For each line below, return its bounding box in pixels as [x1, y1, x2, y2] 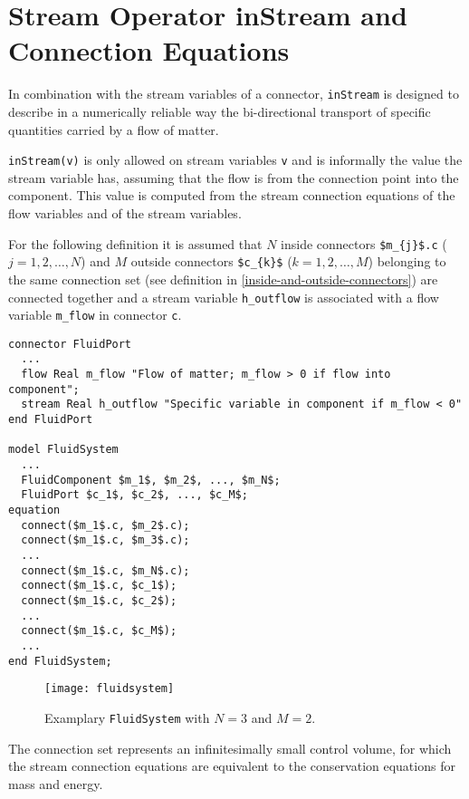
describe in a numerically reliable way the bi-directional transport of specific [8, 101, 431, 120]
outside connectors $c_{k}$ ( [130, 252, 292, 271]
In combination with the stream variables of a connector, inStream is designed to [8, 84, 459, 103]
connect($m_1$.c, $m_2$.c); [21, 518, 190, 532]
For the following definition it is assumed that [8, 234, 263, 253]
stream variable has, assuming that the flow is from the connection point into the [8, 168, 459, 187]
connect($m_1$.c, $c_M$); [21, 624, 177, 638]
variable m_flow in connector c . [8, 305, 182, 324]
